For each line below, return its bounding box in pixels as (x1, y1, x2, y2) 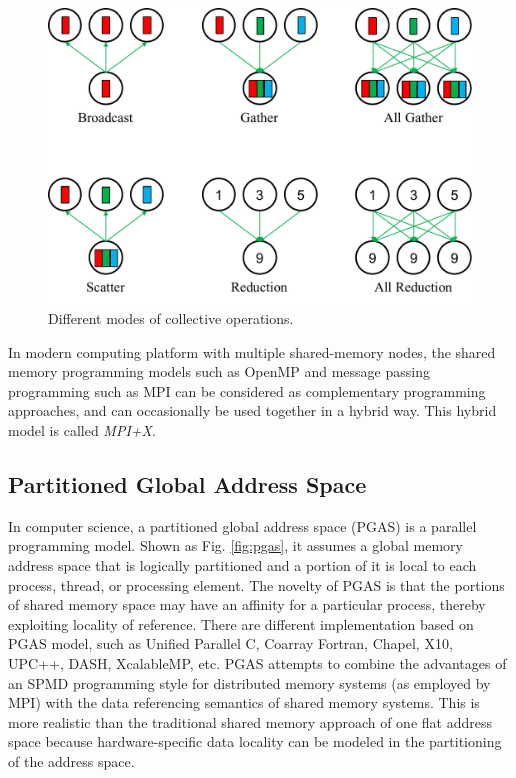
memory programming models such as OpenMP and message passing (8, 361, 430, 382)
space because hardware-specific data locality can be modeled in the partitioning (8, 731, 502, 752)
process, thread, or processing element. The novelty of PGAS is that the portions (8, 574, 505, 595)
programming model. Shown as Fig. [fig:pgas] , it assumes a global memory (8, 535, 463, 556)
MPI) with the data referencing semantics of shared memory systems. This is (8, 692, 480, 713)
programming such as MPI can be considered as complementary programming (8, 380, 486, 401)
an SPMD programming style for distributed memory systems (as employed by (8, 672, 491, 693)
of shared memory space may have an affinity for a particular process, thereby (8, 594, 486, 615)
